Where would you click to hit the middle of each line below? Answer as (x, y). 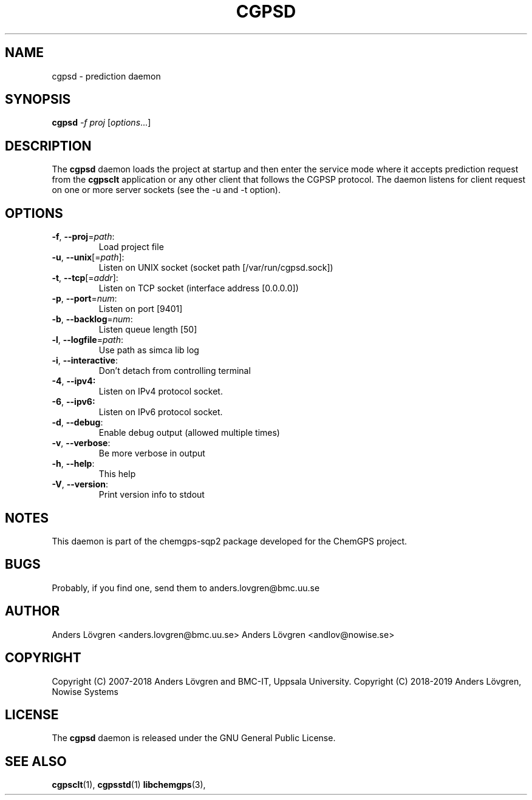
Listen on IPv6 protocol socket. (161, 412)
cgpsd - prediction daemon (106, 76)
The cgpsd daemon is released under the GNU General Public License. (194, 738)
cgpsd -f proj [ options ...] (101, 123)
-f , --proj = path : (83, 237)
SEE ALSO (36, 761)
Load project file (131, 247)
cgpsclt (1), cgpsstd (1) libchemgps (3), (129, 785)
